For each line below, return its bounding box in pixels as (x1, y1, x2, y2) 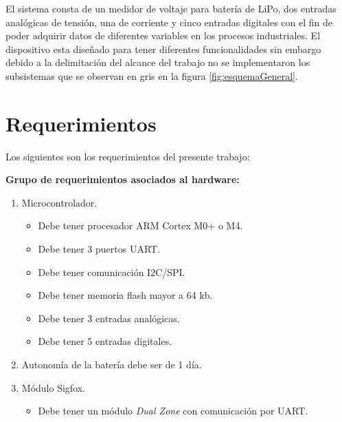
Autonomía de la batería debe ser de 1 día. (21, 357, 202, 372)
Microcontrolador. (21, 195, 98, 209)
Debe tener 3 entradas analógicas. (38, 310, 180, 325)
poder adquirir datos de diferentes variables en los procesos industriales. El (5, 28, 321, 43)
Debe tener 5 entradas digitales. (38, 334, 172, 348)
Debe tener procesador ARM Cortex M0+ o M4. (38, 218, 243, 233)
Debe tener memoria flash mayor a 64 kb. (38, 288, 213, 302)
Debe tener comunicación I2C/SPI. (38, 264, 185, 279)
